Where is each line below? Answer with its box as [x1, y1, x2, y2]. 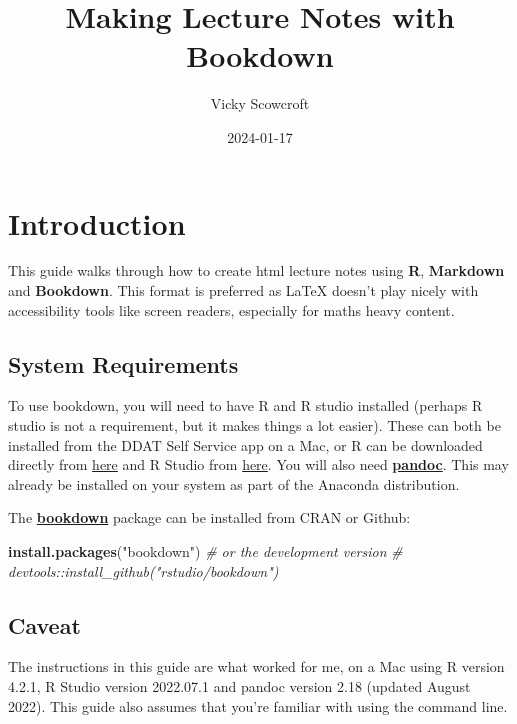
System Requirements [8, 348, 239, 379]
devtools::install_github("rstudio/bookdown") [8, 560, 279, 581]
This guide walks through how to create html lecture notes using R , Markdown [8, 260, 505, 281]
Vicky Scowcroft [210, 93, 310, 114]
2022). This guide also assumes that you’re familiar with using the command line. [8, 695, 508, 716]
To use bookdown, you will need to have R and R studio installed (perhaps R [8, 395, 483, 416]
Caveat [8, 609, 81, 640]
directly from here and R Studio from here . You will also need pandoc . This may [8, 454, 509, 475]
